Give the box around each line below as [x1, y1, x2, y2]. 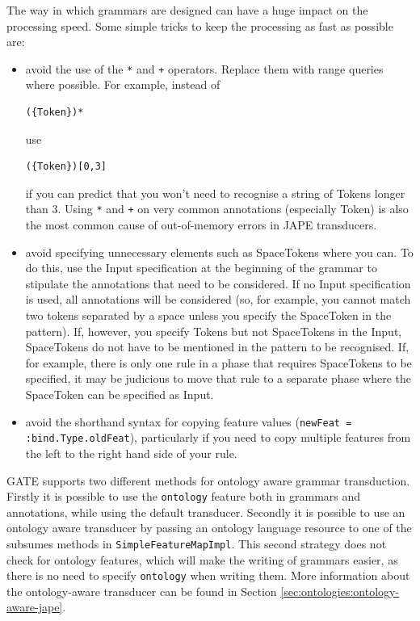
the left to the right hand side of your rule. [25, 444, 237, 461]
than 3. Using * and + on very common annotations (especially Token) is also [25, 200, 409, 217]
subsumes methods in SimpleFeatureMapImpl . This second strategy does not [6, 535, 387, 552]
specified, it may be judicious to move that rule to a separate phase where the [25, 370, 411, 387]
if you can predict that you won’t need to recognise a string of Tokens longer [25, 184, 405, 201]
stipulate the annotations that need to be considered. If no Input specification [25, 275, 411, 292]
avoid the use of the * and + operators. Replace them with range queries [25, 60, 384, 77]
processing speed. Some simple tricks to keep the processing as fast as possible [6, 17, 393, 34]
